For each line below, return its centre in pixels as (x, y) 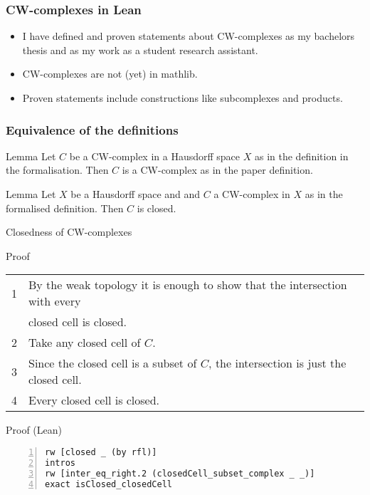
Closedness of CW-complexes (69, 232)
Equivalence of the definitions (92, 129)
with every (55, 301)
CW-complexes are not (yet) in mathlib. (110, 74)
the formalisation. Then (57, 170)
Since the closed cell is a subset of (113, 363)
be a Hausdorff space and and (136, 194)
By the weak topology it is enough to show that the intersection (188, 285)
